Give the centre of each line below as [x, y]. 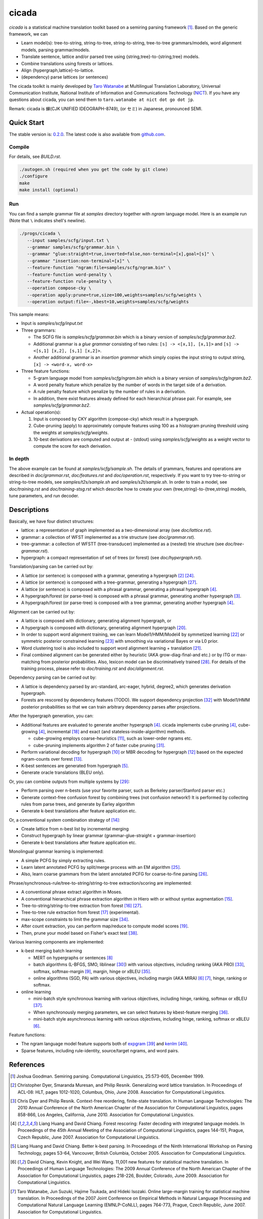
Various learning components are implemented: [56, 942]
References [27, 1065]
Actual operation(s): [41, 412]
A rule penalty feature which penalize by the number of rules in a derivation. [110, 392]
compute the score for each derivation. [73, 446]
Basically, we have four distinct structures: [52, 521]
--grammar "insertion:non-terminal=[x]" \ [78, 261]
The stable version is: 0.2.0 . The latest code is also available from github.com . [87, 134]
